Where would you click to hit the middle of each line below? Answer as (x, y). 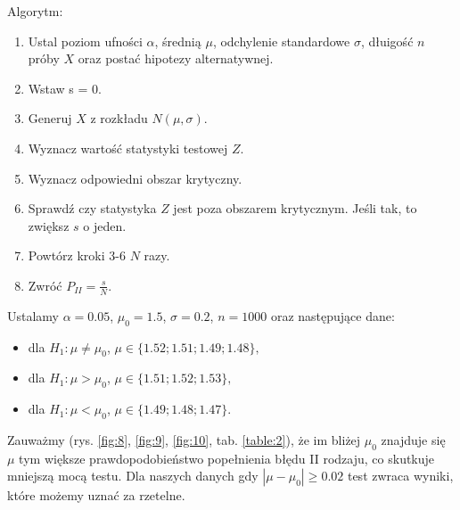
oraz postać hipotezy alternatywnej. (176, 58)
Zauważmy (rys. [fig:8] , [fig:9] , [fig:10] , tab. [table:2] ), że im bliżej (184, 439)
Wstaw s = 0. (65, 88)
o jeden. (105, 225)
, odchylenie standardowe (281, 41)
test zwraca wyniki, (400, 476)
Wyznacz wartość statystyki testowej (128, 148)
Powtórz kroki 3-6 (77, 255)
